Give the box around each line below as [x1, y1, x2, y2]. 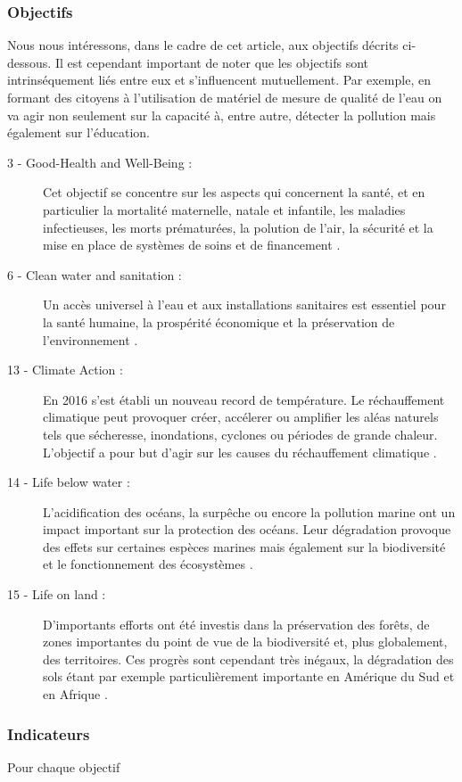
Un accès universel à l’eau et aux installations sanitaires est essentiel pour [43, 295, 446, 314]
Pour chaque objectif [7, 757, 120, 776]
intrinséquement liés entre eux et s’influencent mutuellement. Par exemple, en [7, 70, 431, 89]
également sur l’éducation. [7, 123, 150, 142]
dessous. [7, 53, 52, 71]
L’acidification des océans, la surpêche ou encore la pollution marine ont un [43, 502, 456, 521]
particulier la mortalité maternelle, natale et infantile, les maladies [43, 200, 406, 218]
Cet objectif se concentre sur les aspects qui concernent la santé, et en [43, 183, 425, 202]
